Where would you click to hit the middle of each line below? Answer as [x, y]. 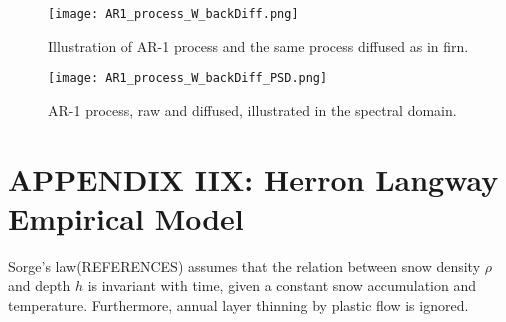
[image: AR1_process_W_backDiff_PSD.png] [188, 78]
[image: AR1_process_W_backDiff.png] [173, 14]
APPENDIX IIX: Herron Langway [253, 178]
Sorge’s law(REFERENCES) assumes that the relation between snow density [244, 265]
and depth [39, 285]
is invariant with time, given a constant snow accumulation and [282, 285]
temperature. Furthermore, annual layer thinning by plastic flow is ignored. [238, 305]
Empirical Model [126, 217]
